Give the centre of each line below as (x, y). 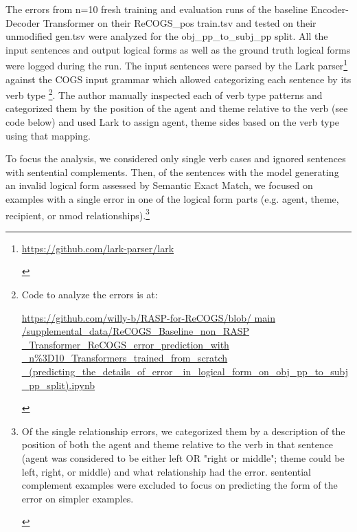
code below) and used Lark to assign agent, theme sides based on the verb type (173, 122)
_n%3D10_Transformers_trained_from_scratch (125, 358)
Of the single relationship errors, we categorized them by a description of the (183, 431)
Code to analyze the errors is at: (90, 295)
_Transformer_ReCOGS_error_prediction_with (125, 344)
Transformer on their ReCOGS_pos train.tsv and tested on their (180, 22)
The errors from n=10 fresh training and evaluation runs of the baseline (157, 9)
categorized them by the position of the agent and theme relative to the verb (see (177, 108)
